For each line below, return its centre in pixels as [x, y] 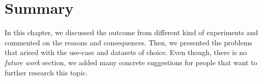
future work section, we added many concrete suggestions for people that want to [131, 62]
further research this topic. [46, 72]
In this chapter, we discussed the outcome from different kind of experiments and [132, 32]
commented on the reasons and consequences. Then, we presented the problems [128, 42]
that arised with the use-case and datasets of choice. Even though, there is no [126, 52]
